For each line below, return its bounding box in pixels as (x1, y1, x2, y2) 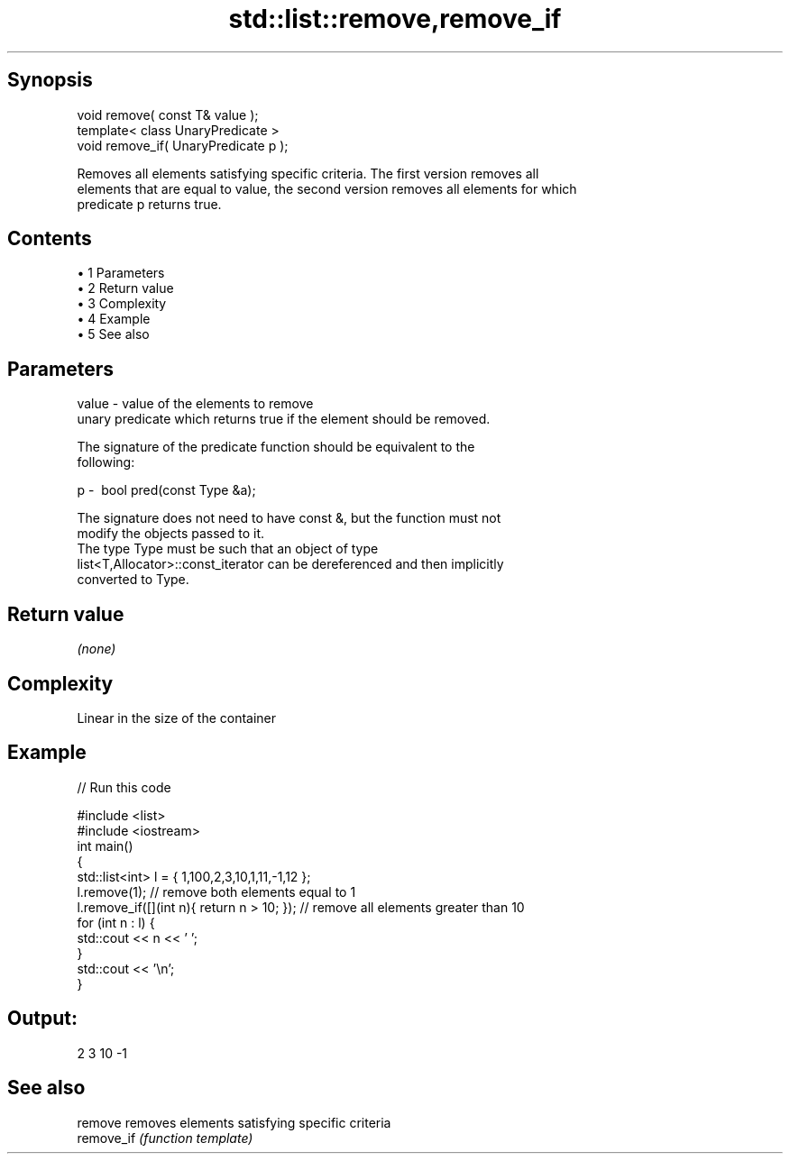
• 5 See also (77, 326, 150, 343)
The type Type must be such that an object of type (77, 541, 379, 557)
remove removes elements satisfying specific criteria (77, 1114, 391, 1130)
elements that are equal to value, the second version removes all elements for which (77, 180, 577, 197)
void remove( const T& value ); (77, 106, 259, 123)
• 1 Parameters (77, 265, 165, 281)
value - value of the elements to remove (77, 396, 314, 412)
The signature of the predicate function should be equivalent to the (77, 439, 475, 455)
